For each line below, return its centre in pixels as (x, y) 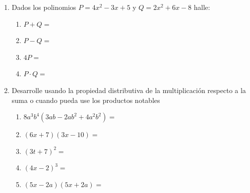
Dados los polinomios (44, 7)
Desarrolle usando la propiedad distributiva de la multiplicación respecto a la (129, 90)
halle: (202, 7)
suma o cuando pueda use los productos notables (86, 100)
